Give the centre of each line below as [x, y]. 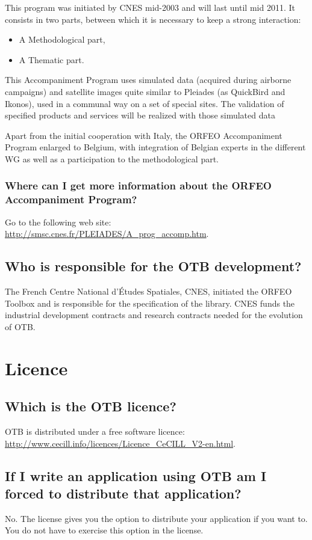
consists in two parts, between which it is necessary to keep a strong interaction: [153, 19]
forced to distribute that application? [123, 493]
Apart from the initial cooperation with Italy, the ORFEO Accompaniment [144, 135]
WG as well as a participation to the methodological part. [112, 158]
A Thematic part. [51, 59]
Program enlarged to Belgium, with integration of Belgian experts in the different [155, 147]
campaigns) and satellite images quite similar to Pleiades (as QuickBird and [145, 91]
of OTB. [20, 326]
